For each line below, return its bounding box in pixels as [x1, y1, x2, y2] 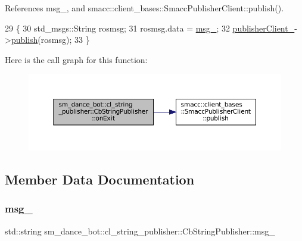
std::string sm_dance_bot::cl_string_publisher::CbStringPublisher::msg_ [5, 224, 275, 237]
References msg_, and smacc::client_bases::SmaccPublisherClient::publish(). [5, 2, 284, 14]
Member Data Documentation [5, 170, 195, 189]
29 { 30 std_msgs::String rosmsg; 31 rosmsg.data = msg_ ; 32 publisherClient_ [5, 21, 295, 34]
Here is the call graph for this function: [5, 53, 148, 65]
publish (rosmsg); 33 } [11, 33, 90, 46]
